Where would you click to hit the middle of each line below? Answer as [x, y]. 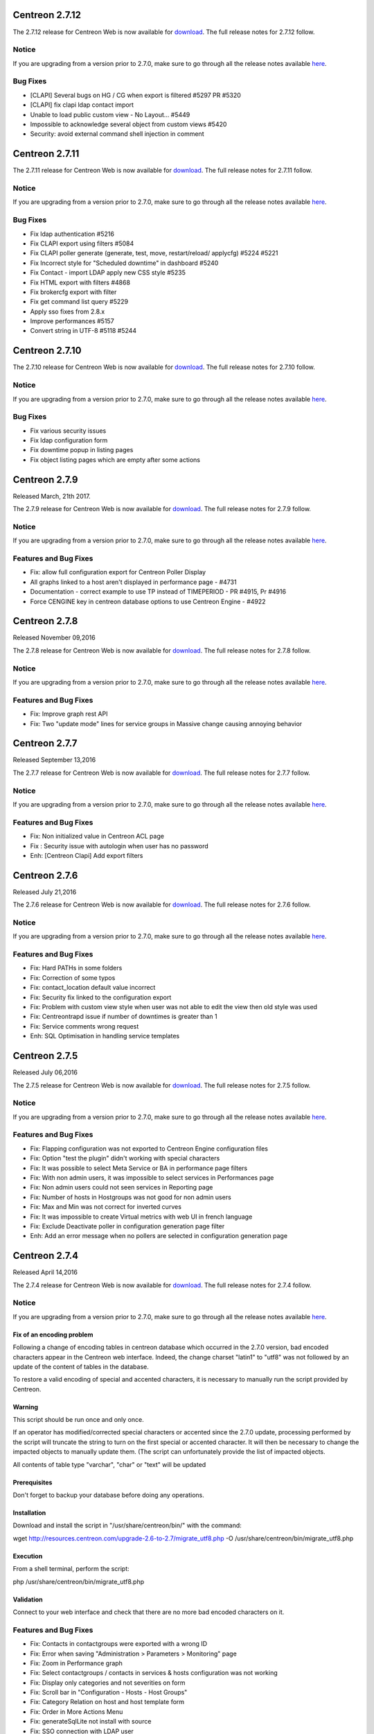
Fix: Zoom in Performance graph [76, 1663]
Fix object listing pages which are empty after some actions [115, 460]
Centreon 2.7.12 [47, 15]
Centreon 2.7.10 [47, 351]
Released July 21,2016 [45, 892]
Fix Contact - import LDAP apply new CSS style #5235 [108, 273]
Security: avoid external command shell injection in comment [117, 134]
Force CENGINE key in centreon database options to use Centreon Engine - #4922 [148, 601]
